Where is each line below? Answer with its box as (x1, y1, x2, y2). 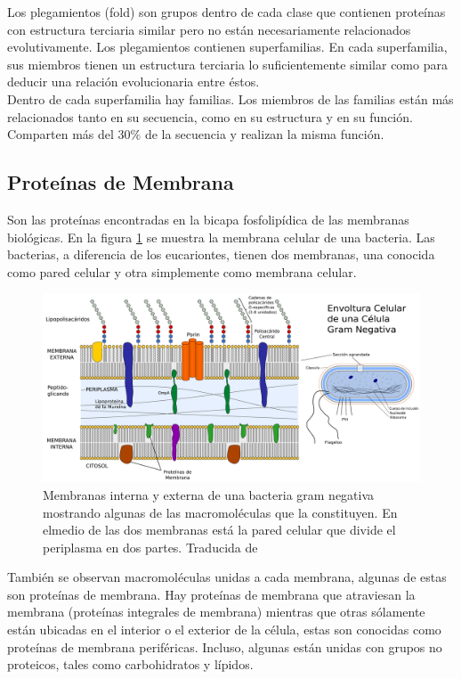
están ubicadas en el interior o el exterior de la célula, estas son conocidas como (7, 620, 441, 639)
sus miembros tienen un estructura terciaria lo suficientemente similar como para (7, 54, 448, 73)
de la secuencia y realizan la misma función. (144, 125, 384, 143)
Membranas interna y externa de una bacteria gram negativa (43, 485, 375, 503)
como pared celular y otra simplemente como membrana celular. (7, 262, 357, 281)
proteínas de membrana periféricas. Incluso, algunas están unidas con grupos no (7, 637, 442, 656)
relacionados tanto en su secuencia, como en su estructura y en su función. (7, 107, 413, 126)
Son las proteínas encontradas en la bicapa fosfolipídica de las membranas (7, 209, 409, 228)
